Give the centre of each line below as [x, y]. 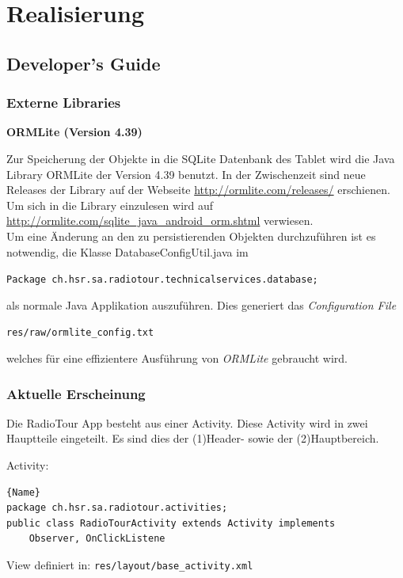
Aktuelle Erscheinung [76, 393]
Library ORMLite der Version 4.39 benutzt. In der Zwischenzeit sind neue [186, 174]
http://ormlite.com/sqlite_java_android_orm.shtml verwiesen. [160, 221]
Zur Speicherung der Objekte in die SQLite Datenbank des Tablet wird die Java [201, 158]
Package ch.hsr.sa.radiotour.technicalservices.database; [162, 280]
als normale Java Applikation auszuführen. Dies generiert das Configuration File [201, 304]
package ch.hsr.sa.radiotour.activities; [117, 508]
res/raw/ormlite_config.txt [80, 333]
